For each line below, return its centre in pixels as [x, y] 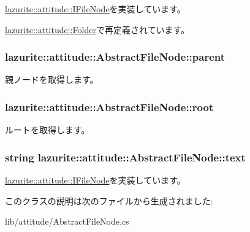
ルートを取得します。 [47, 130]
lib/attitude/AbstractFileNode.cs [67, 221]
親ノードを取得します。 [52, 79]
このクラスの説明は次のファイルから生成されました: [109, 200]
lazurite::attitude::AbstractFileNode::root [109, 106]
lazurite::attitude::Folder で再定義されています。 [97, 29]
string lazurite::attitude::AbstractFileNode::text [125, 157]
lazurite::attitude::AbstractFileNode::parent [115, 57]
